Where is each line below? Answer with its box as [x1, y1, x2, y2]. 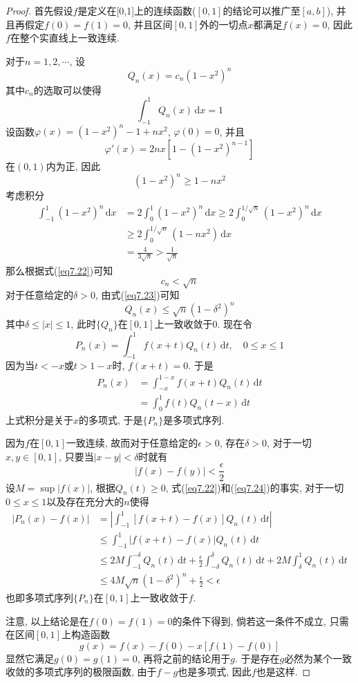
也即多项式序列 [6, 590, 73, 604]
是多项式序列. [163, 412, 225, 427]
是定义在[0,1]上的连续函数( [77, 3, 196, 17]
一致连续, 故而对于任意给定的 [66, 436, 198, 450]
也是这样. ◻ [256, 664, 311, 679]
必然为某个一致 [284, 651, 352, 665]
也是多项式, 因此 [178, 664, 252, 679]
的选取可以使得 [33, 82, 102, 97]
